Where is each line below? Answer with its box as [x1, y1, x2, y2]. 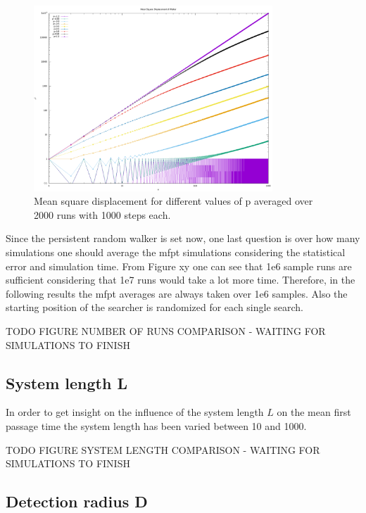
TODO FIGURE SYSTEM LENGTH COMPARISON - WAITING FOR [6, 442, 320, 457]
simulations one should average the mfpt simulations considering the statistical [6, 245, 346, 260]
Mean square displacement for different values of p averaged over [34, 194, 313, 208]
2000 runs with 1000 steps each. [34, 207, 171, 222]
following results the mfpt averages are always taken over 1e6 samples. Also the [6, 286, 348, 300]
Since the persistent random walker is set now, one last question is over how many [6, 231, 360, 246]
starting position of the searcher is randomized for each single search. [6, 300, 304, 315]
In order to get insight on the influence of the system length [6, 405, 264, 419]
